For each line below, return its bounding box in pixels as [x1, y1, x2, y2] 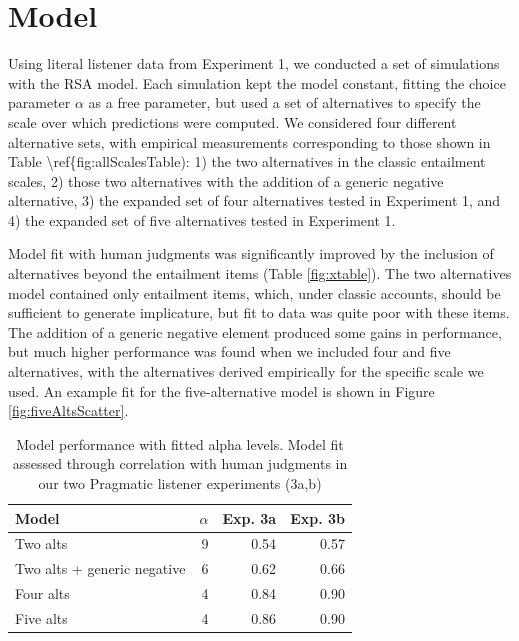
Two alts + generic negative [15, 558, 186, 579]
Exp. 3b [290, 507, 345, 528]
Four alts [15, 583, 70, 604]
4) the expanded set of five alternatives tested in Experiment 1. [8, 209, 396, 230]
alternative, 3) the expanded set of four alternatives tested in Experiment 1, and [8, 190, 501, 211]
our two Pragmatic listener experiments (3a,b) [38, 473, 322, 493]
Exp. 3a [222, 507, 277, 528]
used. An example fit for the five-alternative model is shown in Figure [8, 380, 435, 401]
